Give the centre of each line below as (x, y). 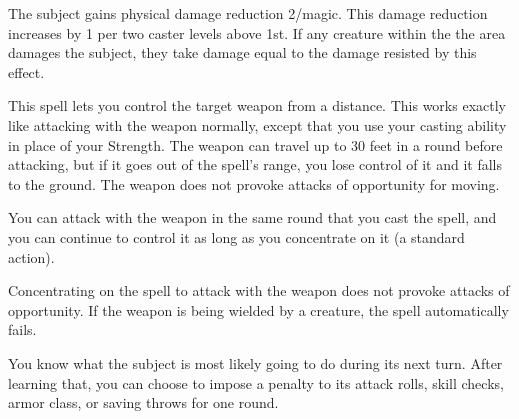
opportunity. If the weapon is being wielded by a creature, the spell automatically (258, 309)
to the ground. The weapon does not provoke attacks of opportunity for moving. (254, 183)
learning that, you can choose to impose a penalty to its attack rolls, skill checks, (256, 382)
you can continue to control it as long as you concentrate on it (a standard (236, 236)
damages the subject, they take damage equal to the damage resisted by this (242, 52)
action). (31, 256)
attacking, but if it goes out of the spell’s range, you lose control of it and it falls (255, 164)
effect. (26, 71)
